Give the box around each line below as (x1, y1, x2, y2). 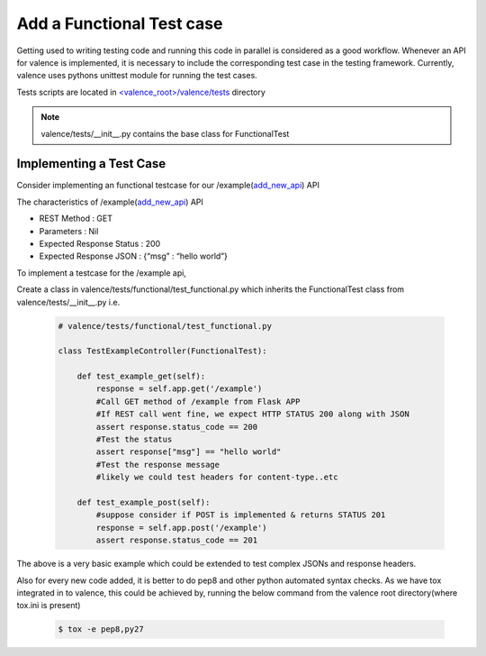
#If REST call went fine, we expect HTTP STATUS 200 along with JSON (95, 409, 409, 419)
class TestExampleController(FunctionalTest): (58, 346, 267, 356)
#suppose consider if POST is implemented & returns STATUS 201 (95, 510, 386, 520)
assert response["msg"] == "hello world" (95, 447, 282, 457)
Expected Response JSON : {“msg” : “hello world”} (39, 251, 229, 261)
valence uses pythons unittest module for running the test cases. (16, 70, 258, 81)
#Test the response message (95, 460, 220, 469)
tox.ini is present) (16, 600, 81, 611)
